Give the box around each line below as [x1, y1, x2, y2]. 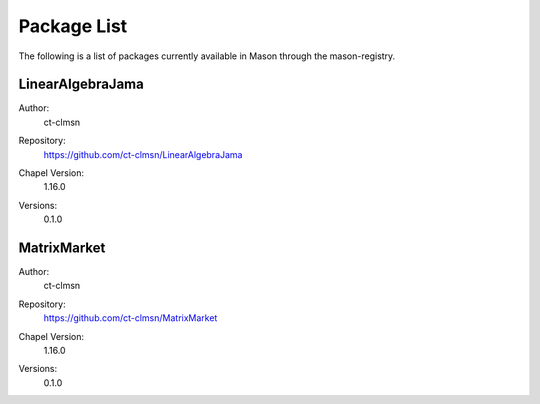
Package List [18, 15, 128, 37]
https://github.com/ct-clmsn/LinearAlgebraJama [43, 148, 243, 160]
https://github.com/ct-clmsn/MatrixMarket [43, 312, 218, 324]
